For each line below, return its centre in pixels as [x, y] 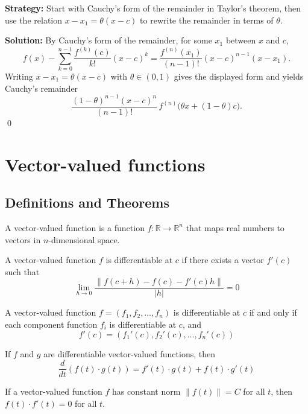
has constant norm [146, 391]
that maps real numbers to [235, 227]
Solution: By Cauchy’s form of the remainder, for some [108, 40]
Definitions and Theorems [87, 202]
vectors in [23, 239]
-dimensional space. [84, 239]
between [241, 40]
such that [22, 271]
